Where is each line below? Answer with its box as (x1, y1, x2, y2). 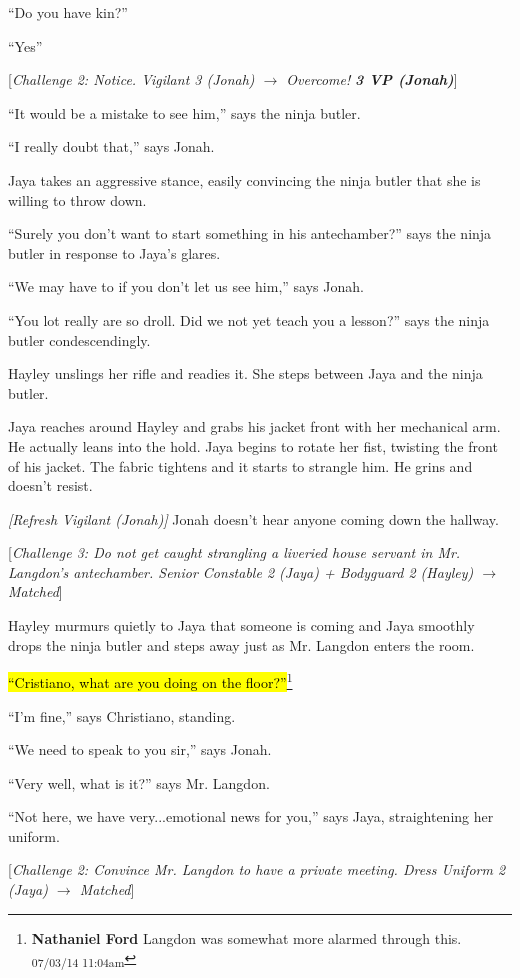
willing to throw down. (8, 189, 147, 210)
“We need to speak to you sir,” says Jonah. (8, 739, 272, 760)
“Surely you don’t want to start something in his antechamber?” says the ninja (8, 223, 492, 244)
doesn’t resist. (8, 475, 93, 496)
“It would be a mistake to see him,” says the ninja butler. (8, 102, 361, 123)
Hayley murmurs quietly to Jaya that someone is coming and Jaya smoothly (8, 615, 475, 636)
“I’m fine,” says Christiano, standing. (8, 705, 236, 726)
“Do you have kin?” (8, 2, 128, 22)
